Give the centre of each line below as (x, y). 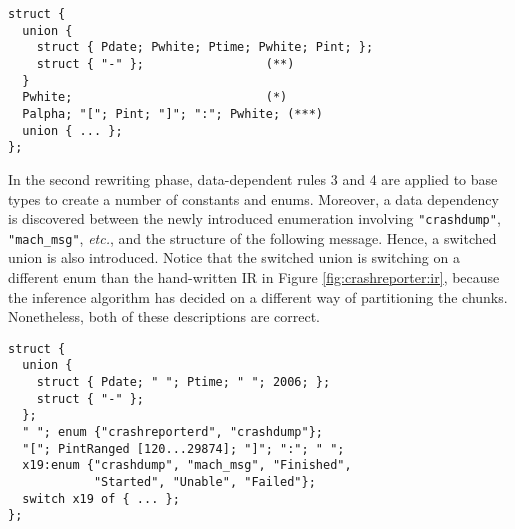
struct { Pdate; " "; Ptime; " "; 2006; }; (183, 382)
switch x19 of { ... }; (101, 498)
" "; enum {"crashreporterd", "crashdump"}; (172, 432)
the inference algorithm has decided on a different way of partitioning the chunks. (258, 296)
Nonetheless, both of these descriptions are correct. (164, 316)
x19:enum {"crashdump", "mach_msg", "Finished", (187, 465)
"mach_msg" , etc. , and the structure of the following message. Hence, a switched (252, 237)
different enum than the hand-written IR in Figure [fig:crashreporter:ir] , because (254, 277)
